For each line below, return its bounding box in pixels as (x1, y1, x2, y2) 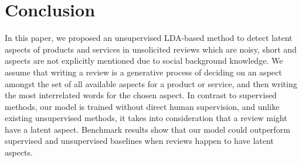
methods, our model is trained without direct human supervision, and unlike (5, 100, 280, 112)
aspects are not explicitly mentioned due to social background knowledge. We (5, 54, 283, 67)
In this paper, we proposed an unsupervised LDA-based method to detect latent (5, 32, 293, 44)
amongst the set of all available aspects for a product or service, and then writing (5, 77, 297, 89)
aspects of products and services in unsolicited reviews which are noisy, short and (5, 43, 297, 55)
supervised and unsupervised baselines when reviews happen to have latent (5, 135, 274, 147)
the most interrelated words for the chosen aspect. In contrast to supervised (5, 89, 277, 101)
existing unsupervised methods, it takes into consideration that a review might (5, 112, 287, 124)
